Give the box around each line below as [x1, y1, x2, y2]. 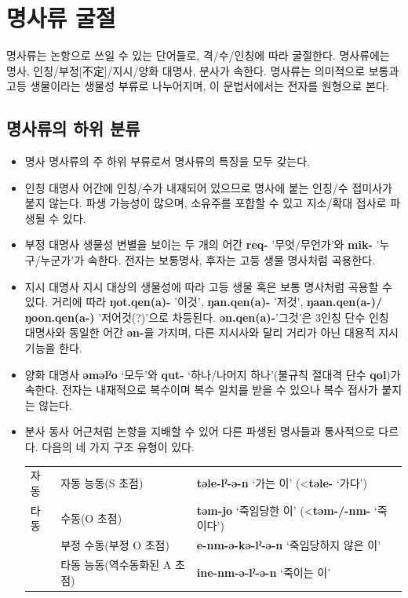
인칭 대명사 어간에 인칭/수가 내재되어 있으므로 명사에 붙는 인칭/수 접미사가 [24, 179, 392, 195]
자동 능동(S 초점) [60, 475, 144, 491]
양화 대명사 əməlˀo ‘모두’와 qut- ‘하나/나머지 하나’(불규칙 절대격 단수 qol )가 [24, 366, 401, 382]
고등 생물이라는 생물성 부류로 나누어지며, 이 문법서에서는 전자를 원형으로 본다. [6, 78, 389, 94]
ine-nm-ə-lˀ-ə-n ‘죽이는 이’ [196, 563, 331, 580]
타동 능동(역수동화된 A [60, 556, 172, 573]
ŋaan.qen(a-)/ [307, 294, 382, 310]
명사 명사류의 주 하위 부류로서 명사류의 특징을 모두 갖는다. [24, 153, 310, 170]
